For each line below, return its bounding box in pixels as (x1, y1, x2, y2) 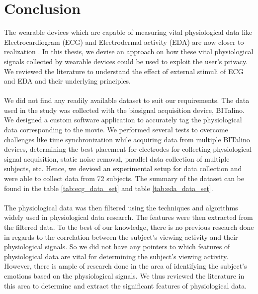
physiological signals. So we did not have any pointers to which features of (4, 241, 230, 252)
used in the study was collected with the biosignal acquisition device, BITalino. (4, 104, 245, 115)
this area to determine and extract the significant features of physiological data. (4, 280, 247, 291)
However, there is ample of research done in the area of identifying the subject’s (4, 261, 247, 271)
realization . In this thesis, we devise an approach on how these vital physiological (4, 46, 254, 57)
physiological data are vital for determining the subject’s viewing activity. (4, 251, 229, 261)
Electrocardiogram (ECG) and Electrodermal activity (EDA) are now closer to (4, 36, 244, 47)
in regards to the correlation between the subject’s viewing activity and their (4, 231, 238, 242)
